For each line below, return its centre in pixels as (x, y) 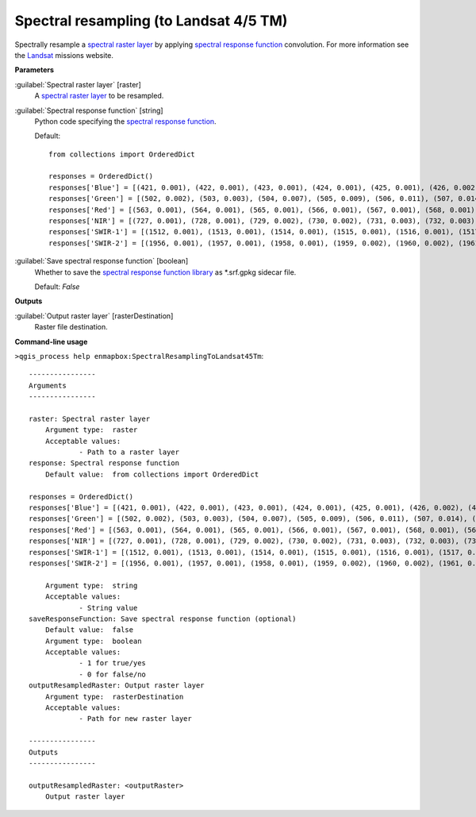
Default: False (57, 287)
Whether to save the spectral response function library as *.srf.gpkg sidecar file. (165, 272)
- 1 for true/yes (113, 663)
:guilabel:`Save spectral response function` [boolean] (102, 261)
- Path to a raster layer (129, 452)
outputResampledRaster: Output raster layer (117, 686)
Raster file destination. (71, 327)
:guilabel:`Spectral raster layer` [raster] (78, 84)
